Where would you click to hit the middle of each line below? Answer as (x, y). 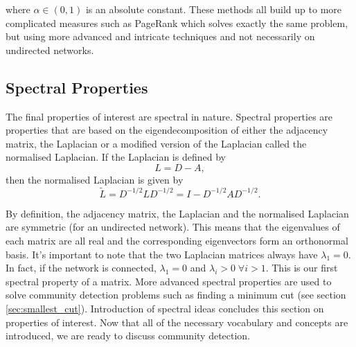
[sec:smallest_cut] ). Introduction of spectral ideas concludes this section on (165, 308)
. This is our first (302, 268)
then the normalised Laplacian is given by (95, 179)
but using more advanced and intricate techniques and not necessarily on (160, 36)
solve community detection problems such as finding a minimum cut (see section (176, 295)
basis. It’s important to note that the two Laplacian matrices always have (162, 254)
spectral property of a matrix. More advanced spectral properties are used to (169, 281)
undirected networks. (50, 50)
